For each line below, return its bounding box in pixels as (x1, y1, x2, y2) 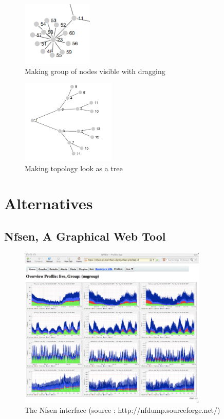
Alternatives (4, 193, 93, 214)
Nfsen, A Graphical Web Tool (4, 228, 166, 244)
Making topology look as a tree (25, 162, 123, 173)
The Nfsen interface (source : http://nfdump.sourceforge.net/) (25, 405, 220, 415)
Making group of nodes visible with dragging (25, 65, 165, 76)
